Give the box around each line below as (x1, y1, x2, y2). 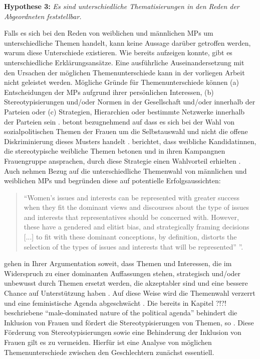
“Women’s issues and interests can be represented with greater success (24, 192, 240, 202)
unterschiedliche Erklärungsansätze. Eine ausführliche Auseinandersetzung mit (4, 57, 244, 67)
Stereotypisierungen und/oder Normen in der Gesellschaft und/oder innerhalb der (4, 96, 255, 107)
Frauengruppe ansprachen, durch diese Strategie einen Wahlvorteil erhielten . (4, 155, 241, 166)
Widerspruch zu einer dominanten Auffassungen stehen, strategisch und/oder (4, 268, 241, 278)
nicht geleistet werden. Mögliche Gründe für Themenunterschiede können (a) (4, 77, 239, 87)
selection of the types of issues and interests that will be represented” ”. (24, 241, 243, 252)
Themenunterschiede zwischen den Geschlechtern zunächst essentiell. (4, 346, 214, 357)
